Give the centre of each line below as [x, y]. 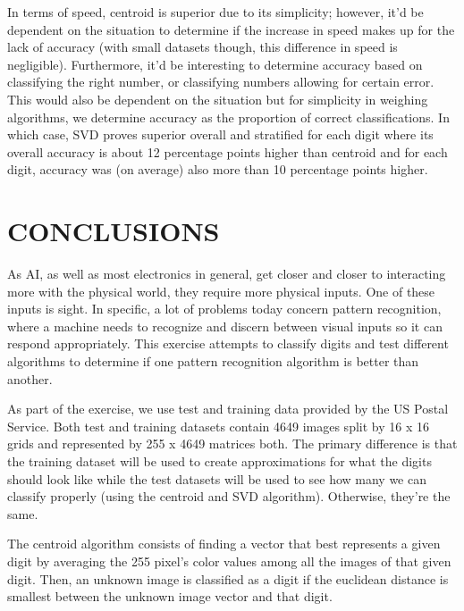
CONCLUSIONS [114, 231]
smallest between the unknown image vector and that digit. [170, 596]
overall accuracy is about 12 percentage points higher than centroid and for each [228, 151]
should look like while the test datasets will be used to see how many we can [217, 478]
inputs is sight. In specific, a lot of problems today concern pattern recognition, [224, 309]
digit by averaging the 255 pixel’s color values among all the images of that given [229, 561]
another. [30, 378]
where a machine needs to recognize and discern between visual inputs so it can [225, 326]
